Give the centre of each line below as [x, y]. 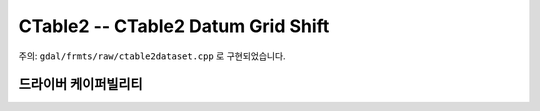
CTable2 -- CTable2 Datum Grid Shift [174, 26]
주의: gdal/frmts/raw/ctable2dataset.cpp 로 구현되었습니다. [152, 56]
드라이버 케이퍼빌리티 [81, 84]
